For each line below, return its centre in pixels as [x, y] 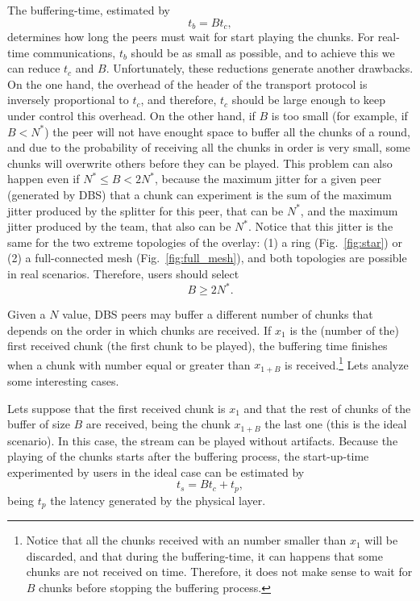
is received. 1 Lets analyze [347, 363]
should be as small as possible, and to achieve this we [263, 52]
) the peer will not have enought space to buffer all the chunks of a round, [227, 131]
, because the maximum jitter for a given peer [268, 179]
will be [381, 540]
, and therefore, [179, 100]
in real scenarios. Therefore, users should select [123, 273]
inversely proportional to [68, 100]
